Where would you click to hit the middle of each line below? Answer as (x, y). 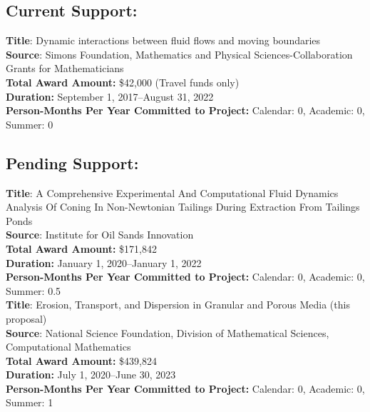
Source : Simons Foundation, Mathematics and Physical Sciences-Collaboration (179, 54)
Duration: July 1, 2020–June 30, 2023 (91, 375)
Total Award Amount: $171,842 (81, 248)
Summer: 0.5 (34, 290)
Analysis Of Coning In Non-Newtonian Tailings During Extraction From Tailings (183, 207)
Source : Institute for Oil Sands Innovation (100, 235)
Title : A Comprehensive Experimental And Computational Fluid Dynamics (172, 192)
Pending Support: (72, 162)
